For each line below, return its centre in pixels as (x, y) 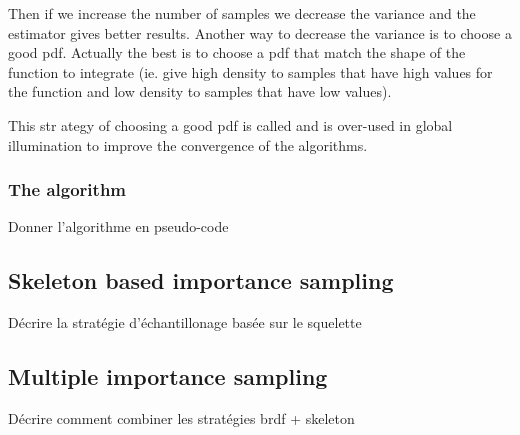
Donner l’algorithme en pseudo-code (118, 226)
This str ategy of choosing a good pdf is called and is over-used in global (230, 124)
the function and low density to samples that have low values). (200, 91)
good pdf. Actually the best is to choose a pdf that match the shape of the (237, 52)
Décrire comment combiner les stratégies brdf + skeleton (181, 417)
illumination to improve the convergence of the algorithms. (188, 144)
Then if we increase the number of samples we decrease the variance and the (242, 13)
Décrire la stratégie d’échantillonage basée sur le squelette (185, 322)
